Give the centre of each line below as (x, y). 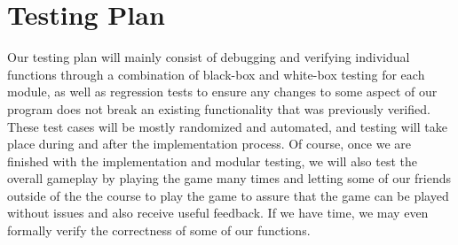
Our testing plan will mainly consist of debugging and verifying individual (209, 57)
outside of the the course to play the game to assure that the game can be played (228, 195)
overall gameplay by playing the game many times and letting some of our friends (229, 178)
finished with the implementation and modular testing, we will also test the (212, 161)
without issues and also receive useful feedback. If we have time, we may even (218, 213)
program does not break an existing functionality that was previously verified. (219, 108)
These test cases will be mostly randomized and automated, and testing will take (227, 126)
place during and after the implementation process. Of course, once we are (209, 144)
